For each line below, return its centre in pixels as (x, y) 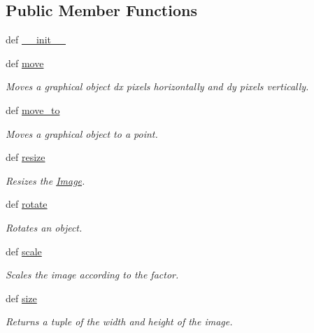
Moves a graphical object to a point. (82, 133)
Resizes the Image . (45, 180)
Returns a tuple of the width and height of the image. (119, 321)
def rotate (27, 204)
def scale (24, 251)
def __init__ (36, 40)
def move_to (33, 109)
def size (21, 298)
